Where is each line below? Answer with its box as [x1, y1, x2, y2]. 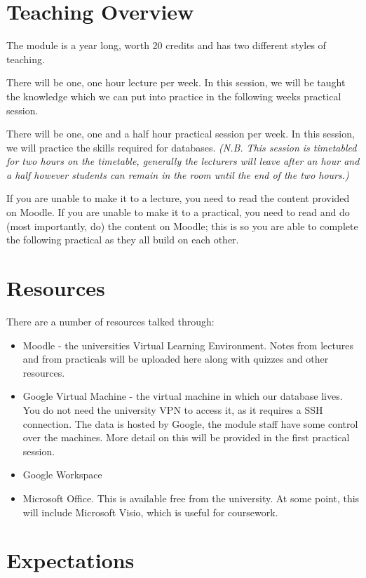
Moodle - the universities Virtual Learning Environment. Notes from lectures [22, 337, 353, 352]
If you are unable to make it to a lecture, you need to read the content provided [6, 191, 350, 206]
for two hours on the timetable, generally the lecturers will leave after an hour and [6, 154, 360, 168]
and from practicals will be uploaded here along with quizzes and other [22, 351, 329, 366]
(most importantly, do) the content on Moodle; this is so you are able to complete [6, 218, 358, 233]
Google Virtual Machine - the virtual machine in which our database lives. [22, 389, 343, 403]
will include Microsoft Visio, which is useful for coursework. [22, 504, 278, 519]
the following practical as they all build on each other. [6, 232, 239, 247]
